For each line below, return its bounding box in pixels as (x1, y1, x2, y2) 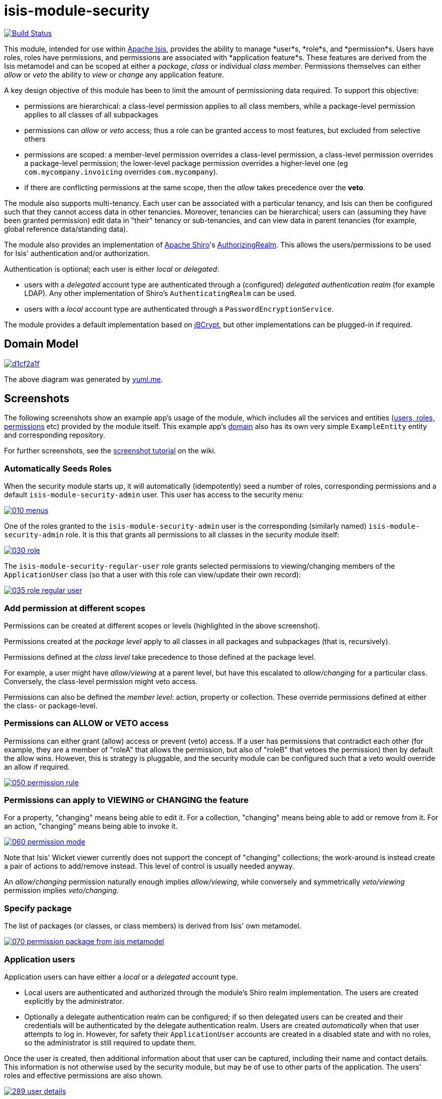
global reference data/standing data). (4, 224, 128, 233)
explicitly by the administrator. (24, 996, 124, 1005)
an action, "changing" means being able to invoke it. (4, 822, 178, 831)
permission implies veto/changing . (4, 886, 119, 895)
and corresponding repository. (4, 431, 105, 440)
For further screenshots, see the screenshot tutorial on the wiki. (4, 446, 216, 455)
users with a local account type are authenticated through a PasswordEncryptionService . (24, 304, 334, 313)
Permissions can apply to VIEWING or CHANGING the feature (4, 795, 249, 806)
